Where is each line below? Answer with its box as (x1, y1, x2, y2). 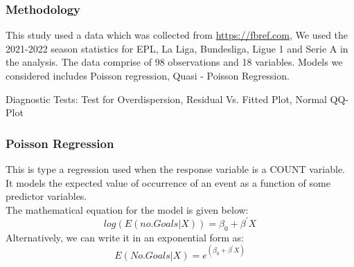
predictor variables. (6, 189, 87, 203)
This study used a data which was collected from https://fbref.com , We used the (6, 28, 348, 42)
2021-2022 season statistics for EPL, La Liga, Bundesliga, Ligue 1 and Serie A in (6, 41, 348, 55)
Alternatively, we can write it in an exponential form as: (6, 230, 244, 244)
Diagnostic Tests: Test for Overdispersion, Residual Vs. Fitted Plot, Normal (6, 91, 327, 106)
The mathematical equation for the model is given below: (6, 202, 249, 217)
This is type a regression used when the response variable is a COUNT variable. (6, 162, 345, 176)
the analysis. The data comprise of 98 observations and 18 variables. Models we (6, 55, 343, 69)
